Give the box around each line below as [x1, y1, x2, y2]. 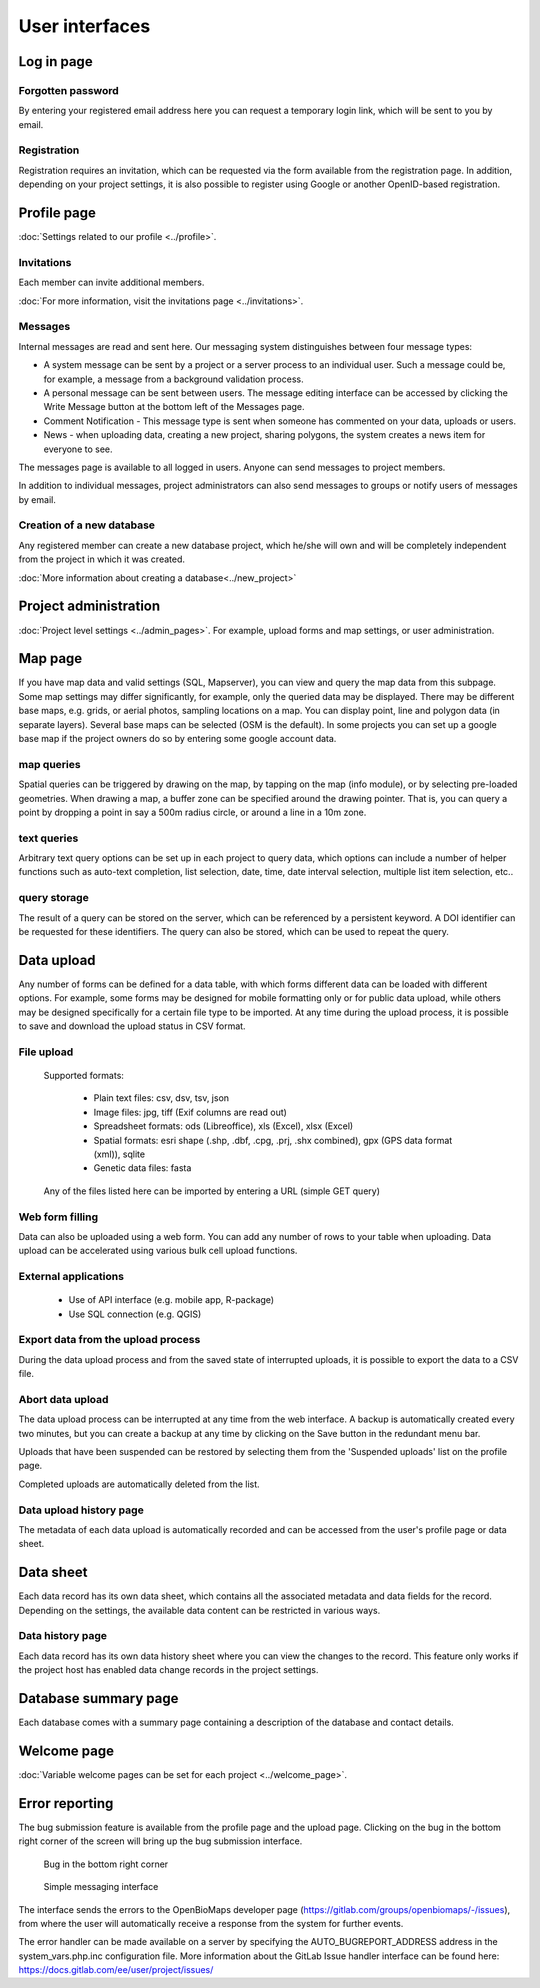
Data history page [18, 1629, 108, 1643]
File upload [18, 1045, 74, 1059]
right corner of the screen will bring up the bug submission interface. [18, 1835, 303, 1847]
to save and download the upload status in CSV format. [18, 1020, 246, 1032]
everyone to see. [43, 443, 114, 455]
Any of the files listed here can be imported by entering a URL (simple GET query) [43, 1185, 380, 1197]
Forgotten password [18, 83, 119, 97]
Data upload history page [18, 1503, 144, 1517]
